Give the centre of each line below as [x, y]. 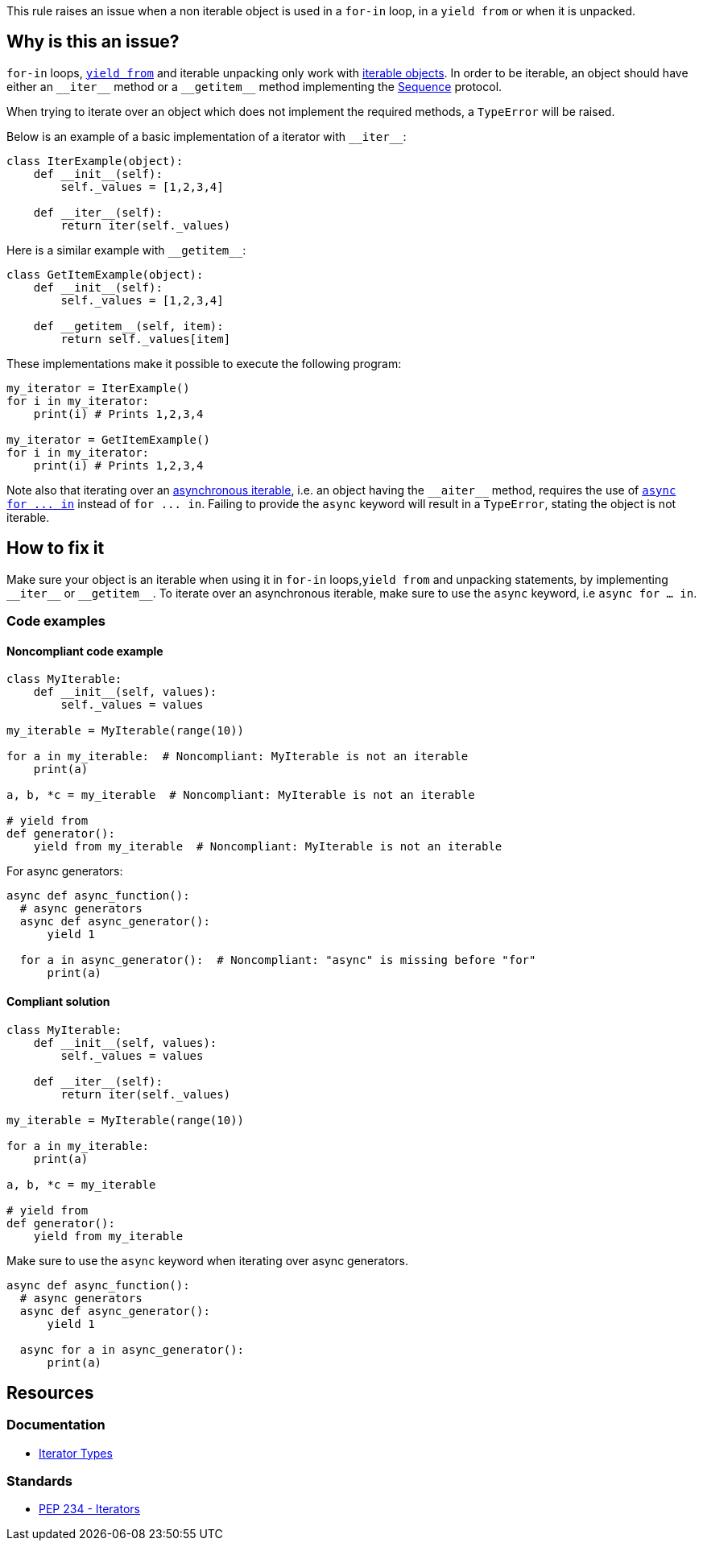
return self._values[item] [146, 339]
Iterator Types [76, 1453]
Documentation [56, 1425]
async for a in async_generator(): [132, 1349]
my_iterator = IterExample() [98, 388]
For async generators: [65, 871]
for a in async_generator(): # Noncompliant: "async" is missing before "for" [278, 960]
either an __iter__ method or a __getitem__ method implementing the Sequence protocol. [254, 86]
